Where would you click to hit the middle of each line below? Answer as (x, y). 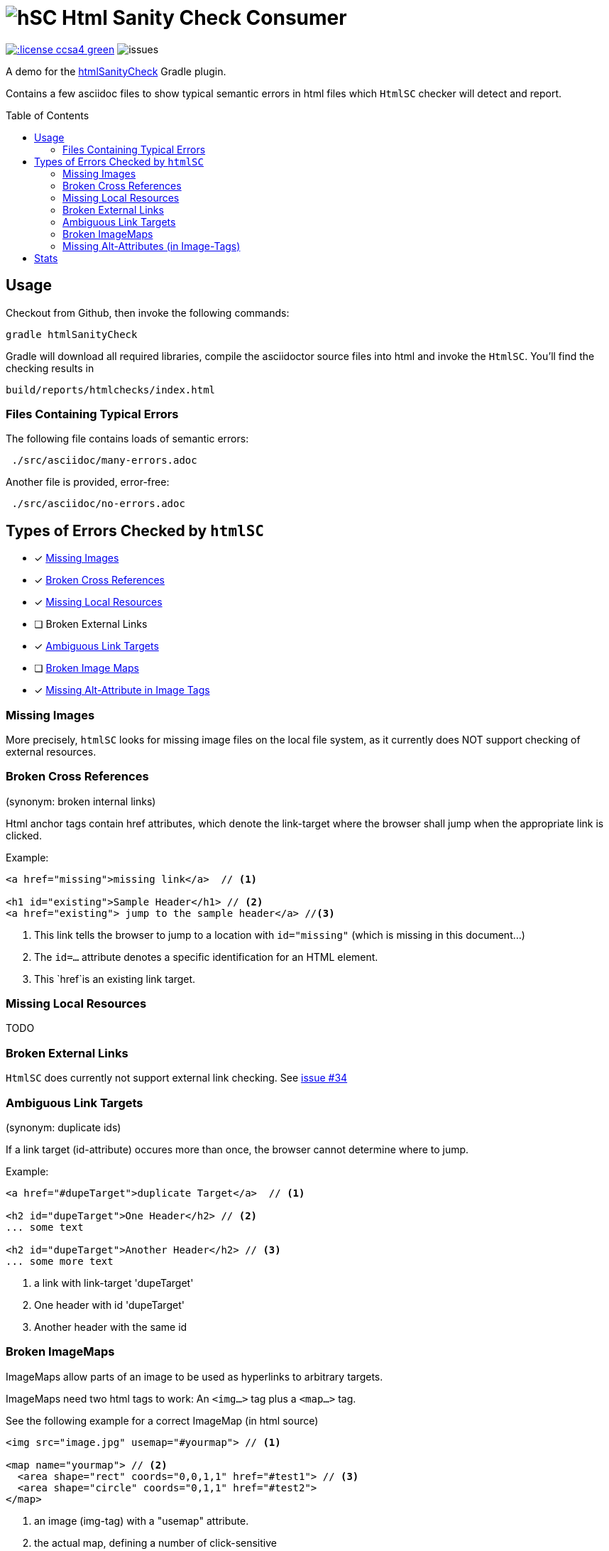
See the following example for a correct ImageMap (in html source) (162, 1420)
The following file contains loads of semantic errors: (127, 439)
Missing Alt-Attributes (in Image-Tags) (152, 246)
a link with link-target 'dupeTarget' (114, 1283)
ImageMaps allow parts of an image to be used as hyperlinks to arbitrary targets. (194, 1376)
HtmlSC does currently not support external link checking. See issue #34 (177, 1078)
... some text (45, 1227)
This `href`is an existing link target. (115, 979)
